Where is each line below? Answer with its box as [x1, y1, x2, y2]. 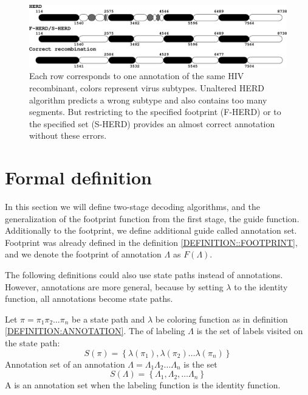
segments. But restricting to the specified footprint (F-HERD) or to [29, 105, 281, 118]
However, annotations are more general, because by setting [5, 280, 224, 293]
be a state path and [72, 312, 145, 325]
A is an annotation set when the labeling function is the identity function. [5, 379, 281, 391]
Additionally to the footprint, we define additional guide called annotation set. [5, 224, 297, 237]
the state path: [5, 337, 60, 349]
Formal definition [5, 165, 152, 190]
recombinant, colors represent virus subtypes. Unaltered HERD [29, 81, 264, 94]
